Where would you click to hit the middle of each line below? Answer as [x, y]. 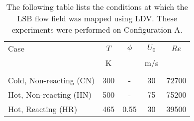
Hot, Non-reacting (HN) [50, 94]
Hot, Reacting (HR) [43, 109]
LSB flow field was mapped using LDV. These [97, 18]
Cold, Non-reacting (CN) [51, 80]
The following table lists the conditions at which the [97, 7]
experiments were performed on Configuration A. [97, 30]
